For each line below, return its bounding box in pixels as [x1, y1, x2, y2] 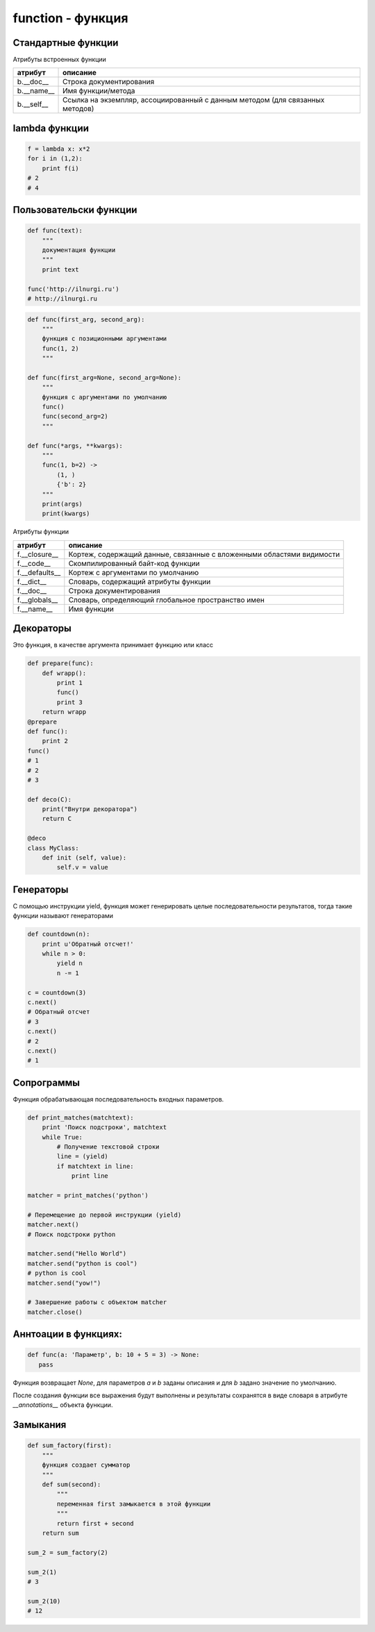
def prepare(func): [27, 660, 94, 667]
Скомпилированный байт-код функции [68, 558, 200, 568]
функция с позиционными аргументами [42, 335, 167, 343]
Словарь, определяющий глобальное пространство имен [68, 594, 265, 604]
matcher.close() [27, 1308, 83, 1316]
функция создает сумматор [42, 1461, 131, 1469]
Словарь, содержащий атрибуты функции [68, 576, 211, 586]
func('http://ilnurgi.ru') [27, 285, 119, 293]
